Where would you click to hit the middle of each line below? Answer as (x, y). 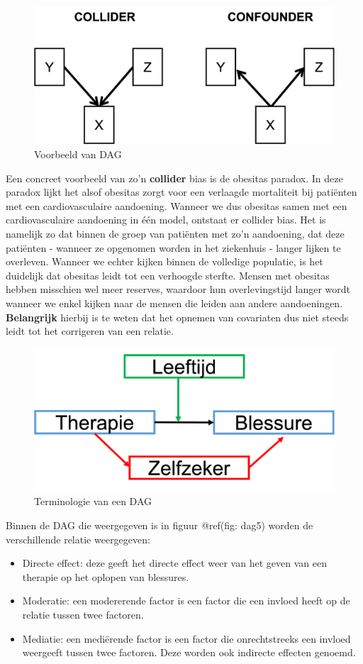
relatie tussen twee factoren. (83, 614)
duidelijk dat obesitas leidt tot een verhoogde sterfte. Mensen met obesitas (168, 275)
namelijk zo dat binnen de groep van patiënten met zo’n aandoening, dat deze (175, 233)
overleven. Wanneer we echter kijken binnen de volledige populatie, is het (164, 261)
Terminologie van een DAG (93, 501)
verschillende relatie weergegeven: (78, 539)
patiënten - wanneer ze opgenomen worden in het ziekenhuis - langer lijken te (173, 247)
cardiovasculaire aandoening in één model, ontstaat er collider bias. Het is (166, 220)
